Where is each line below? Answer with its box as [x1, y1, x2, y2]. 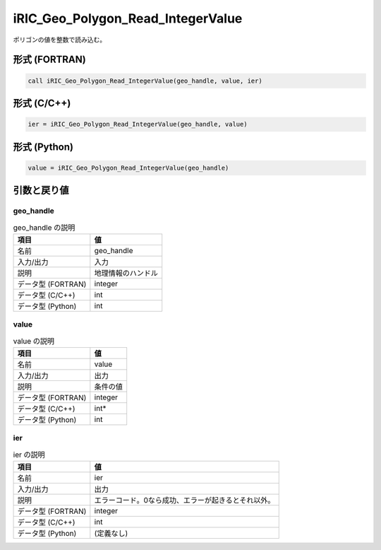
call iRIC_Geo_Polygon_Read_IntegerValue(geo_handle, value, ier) [28, 76, 262, 85]
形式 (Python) [13, 141, 74, 153]
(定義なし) [94, 529, 128, 539]
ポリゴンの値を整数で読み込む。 [13, 35, 106, 44]
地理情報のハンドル [94, 268, 159, 278]
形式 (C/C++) [13, 97, 71, 109]
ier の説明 [13, 450, 45, 460]
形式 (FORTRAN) [13, 54, 86, 66]
